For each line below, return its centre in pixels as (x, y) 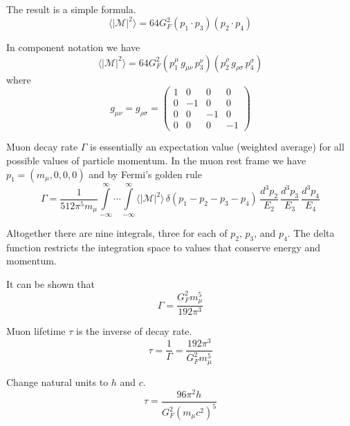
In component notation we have (73, 47)
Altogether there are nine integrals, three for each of (117, 232)
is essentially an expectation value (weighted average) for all (217, 147)
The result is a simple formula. (71, 9)
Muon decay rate (42, 147)
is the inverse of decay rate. (134, 331)
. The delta (311, 232)
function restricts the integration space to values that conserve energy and (164, 247)
